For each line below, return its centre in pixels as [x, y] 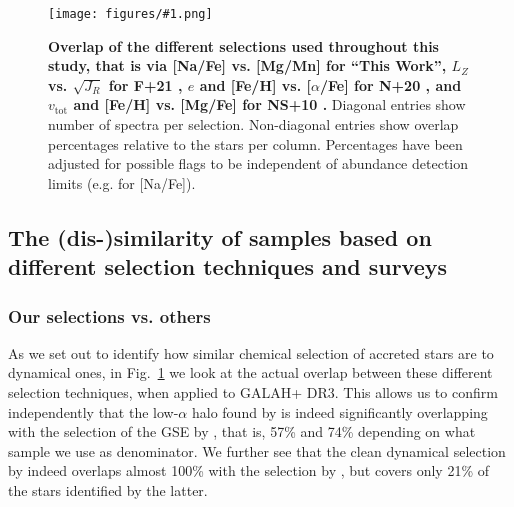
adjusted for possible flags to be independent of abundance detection [258, 163]
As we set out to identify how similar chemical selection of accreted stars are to [251, 352]
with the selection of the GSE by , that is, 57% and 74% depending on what [242, 431]
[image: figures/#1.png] [130, 14]
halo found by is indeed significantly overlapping [339, 411]
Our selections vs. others [109, 315]
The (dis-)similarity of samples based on [220, 236]
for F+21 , [145, 84]
